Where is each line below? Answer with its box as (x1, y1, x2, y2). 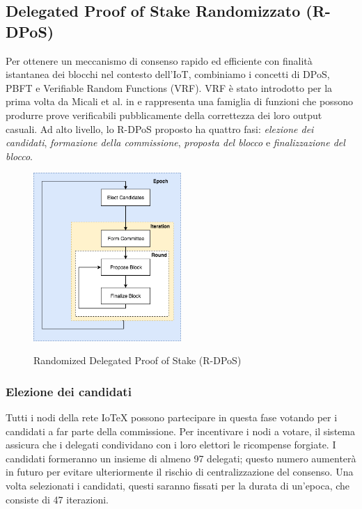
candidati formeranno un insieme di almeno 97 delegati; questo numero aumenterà (6, 451, 356, 465)
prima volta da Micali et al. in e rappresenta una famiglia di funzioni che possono (6, 94, 353, 109)
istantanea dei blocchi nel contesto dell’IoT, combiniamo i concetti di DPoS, (6, 67, 330, 81)
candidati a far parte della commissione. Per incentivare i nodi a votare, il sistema (6, 423, 355, 438)
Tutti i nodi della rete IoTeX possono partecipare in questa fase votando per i (6, 410, 338, 425)
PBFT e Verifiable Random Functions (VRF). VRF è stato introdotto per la (6, 80, 333, 95)
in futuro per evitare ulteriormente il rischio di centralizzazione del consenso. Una (6, 464, 354, 479)
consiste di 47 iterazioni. (6, 492, 109, 506)
